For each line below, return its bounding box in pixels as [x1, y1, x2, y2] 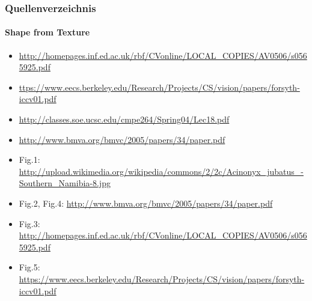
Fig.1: [19, 153, 40, 166]
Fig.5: [19, 261, 40, 273]
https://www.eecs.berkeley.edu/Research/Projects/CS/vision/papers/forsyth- [19, 272, 305, 285]
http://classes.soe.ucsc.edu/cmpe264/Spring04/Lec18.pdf [19, 113, 230, 126]
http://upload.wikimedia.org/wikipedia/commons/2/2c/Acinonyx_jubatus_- [19, 165, 304, 177]
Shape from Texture [5, 26, 90, 38]
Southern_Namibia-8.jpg [19, 177, 111, 189]
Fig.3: [19, 217, 40, 230]
